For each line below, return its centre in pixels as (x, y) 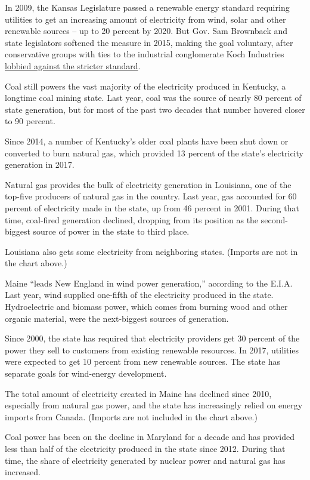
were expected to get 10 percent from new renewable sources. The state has (143, 361)
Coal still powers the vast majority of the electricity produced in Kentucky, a (145, 86)
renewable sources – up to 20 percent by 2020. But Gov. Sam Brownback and (146, 31)
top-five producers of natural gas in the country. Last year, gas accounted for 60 (151, 196)
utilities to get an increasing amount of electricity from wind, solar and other (145, 19)
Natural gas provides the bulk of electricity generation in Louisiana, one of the (148, 184)
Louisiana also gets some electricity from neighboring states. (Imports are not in (151, 251)
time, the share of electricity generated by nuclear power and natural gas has (145, 460)
